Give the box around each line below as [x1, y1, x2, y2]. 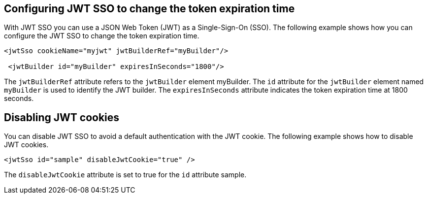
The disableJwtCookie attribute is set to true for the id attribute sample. [4, 170, 247, 179]
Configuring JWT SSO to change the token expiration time [4, 2, 295, 15]
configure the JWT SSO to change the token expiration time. [4, 32, 199, 40]
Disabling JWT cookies [4, 111, 120, 124]
